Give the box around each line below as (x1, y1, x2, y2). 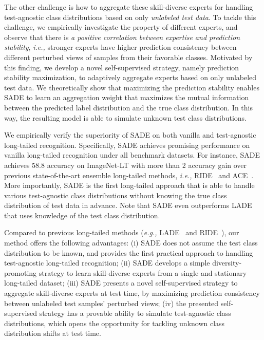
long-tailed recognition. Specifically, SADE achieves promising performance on (4, 139, 250, 150)
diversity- (212, 257, 242, 268)
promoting (4, 267, 37, 278)
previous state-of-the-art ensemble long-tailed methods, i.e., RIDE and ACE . (4, 169, 254, 180)
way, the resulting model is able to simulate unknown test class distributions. (4, 112, 247, 123)
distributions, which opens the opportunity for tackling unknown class (4, 317, 225, 328)
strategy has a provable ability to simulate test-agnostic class (39, 308, 231, 318)
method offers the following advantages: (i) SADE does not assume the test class (4, 237, 258, 248)
